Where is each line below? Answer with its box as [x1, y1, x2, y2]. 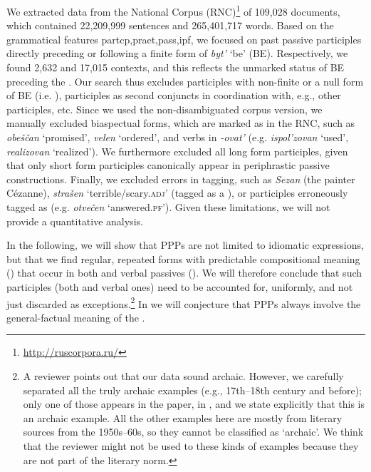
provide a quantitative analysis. [6, 213, 143, 228]
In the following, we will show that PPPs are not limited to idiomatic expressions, [6, 237, 364, 252]
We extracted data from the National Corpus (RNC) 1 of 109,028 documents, [6, 2, 340, 19]
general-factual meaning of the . [6, 309, 145, 324]
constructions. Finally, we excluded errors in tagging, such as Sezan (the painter [6, 171, 355, 186]
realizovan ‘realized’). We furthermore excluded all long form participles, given [6, 143, 348, 158]
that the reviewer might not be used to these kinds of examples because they [23, 438, 359, 453]
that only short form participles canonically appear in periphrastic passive [6, 158, 330, 173]
